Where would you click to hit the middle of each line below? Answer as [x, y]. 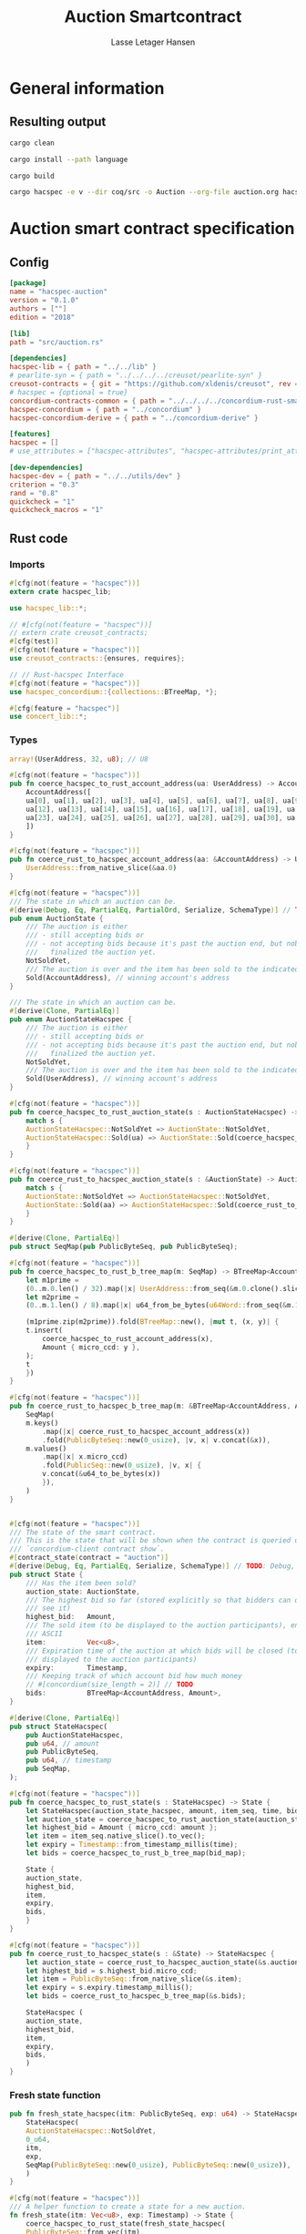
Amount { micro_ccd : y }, [92, 1347]
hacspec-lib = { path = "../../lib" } [83, 367]
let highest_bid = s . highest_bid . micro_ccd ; [112, 1971]
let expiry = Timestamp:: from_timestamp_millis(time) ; [132, 1845]
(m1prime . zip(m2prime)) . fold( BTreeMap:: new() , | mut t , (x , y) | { [153, 1322]
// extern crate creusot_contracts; [79, 633]
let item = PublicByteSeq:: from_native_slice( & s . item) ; [134, 1979]
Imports [27, 564]
